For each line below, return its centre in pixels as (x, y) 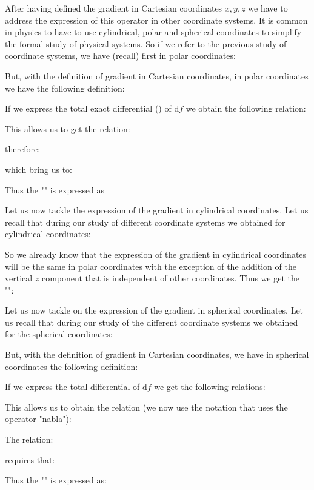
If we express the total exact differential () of (88, 108)
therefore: (23, 149)
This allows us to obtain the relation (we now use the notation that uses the (146, 407)
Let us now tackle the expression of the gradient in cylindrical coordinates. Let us (157, 210)
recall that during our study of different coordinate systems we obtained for (145, 222)
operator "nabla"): (38, 419)
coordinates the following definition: (72, 366)
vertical (19, 278)
